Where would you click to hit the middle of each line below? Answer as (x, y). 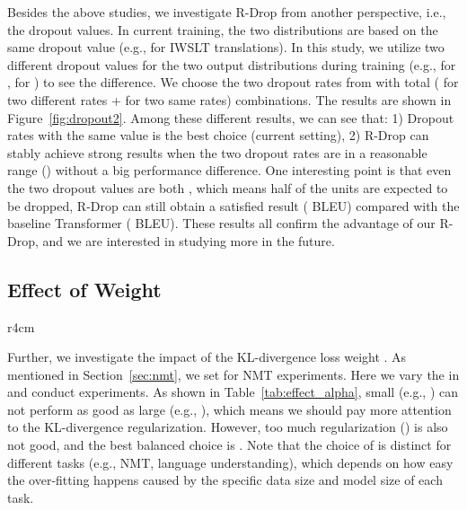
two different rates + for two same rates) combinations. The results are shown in (229, 99)
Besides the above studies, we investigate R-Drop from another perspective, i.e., (227, 12)
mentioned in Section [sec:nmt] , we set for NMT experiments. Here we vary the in (233, 374)
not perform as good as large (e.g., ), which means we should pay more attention (229, 409)
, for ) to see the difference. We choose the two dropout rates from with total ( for (233, 82)
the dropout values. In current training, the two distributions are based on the (223, 29)
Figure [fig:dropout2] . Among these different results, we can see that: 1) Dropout (231, 117)
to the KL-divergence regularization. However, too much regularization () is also (228, 427)
